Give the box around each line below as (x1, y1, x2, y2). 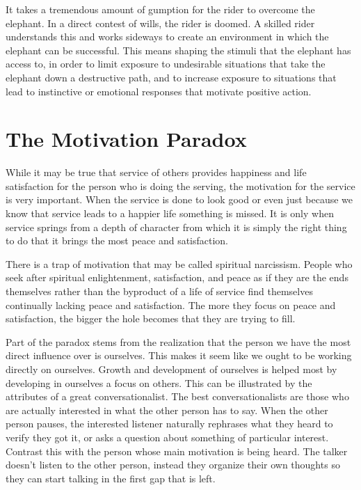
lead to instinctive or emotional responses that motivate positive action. (6, 84, 312, 98)
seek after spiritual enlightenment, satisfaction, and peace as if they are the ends (6, 270, 348, 285)
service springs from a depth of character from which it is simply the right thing (6, 219, 347, 234)
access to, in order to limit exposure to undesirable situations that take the (6, 56, 326, 71)
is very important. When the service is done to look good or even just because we (6, 192, 353, 207)
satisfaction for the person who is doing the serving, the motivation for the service (6, 178, 355, 193)
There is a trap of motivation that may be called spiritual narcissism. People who (6, 256, 353, 271)
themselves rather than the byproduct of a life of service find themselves (6, 284, 313, 299)
